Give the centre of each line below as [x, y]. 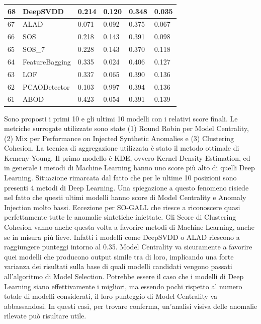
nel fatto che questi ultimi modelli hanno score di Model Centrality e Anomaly [125, 197]
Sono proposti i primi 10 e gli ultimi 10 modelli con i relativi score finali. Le [121, 118]
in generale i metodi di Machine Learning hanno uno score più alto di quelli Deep [129, 168]
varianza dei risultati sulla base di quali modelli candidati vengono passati [118, 266]
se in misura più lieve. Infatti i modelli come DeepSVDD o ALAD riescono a [122, 237]
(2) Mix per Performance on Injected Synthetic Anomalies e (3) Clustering [119, 138]
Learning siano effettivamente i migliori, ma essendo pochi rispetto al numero [123, 286]
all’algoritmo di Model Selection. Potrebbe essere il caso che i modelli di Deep [124, 276]
